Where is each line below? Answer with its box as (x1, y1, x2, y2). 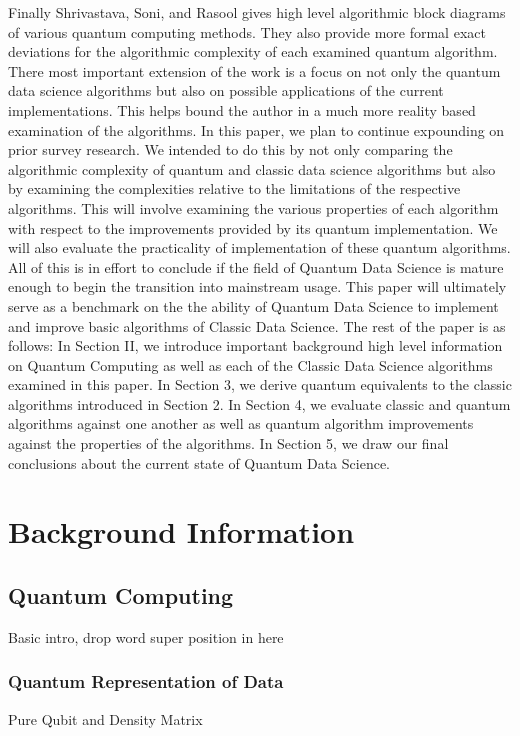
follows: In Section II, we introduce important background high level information (8, 335, 503, 356)
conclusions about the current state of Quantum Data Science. (8, 452, 391, 473)
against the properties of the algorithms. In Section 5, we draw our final (8, 433, 449, 454)
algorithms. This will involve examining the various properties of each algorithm (8, 197, 499, 218)
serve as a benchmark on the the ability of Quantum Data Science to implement (8, 295, 499, 316)
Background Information (8, 511, 355, 552)
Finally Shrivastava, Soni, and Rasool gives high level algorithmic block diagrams (8, 2, 506, 22)
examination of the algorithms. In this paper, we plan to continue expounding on (8, 119, 505, 140)
